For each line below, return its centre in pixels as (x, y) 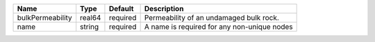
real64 (91, 18)
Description (164, 9)
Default (121, 9)
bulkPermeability (44, 18)
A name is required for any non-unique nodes (218, 27)
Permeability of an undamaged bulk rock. (211, 18)
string (90, 27)
